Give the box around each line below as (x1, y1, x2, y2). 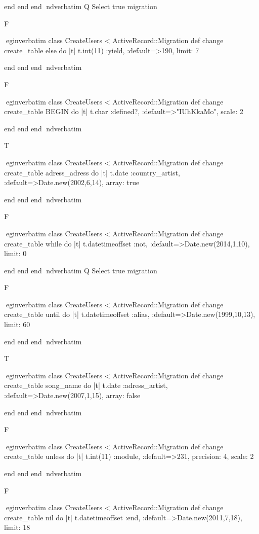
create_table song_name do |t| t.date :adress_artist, (4, 380, 168, 390)
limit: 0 (4, 248, 27, 259)
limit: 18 (4, 522, 30, 532)
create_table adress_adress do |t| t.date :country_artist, (4, 167, 180, 177)
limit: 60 (4, 319, 30, 330)
